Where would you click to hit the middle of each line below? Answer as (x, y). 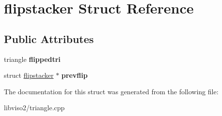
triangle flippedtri (32, 59)
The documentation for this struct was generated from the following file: (111, 91)
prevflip (74, 75)
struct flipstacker (29, 75)
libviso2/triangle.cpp (34, 108)
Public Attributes (49, 38)
